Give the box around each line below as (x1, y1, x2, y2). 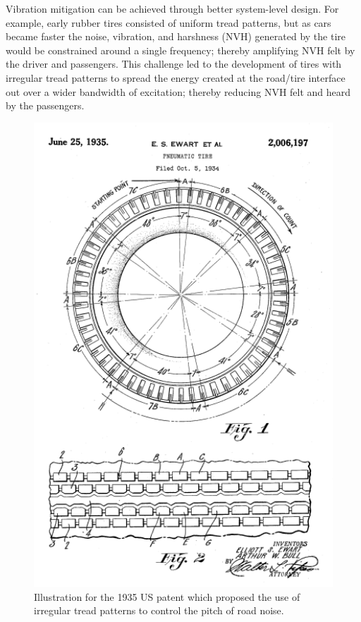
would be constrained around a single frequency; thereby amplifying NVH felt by (6, 42, 355, 57)
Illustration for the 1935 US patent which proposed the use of (34, 589, 300, 604)
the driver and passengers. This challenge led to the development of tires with (6, 56, 342, 71)
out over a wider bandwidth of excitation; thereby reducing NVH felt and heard (6, 84, 351, 99)
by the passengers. (6, 98, 85, 113)
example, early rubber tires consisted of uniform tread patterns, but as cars (6, 15, 331, 30)
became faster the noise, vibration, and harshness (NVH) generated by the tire (6, 29, 346, 44)
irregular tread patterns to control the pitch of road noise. (34, 603, 284, 618)
